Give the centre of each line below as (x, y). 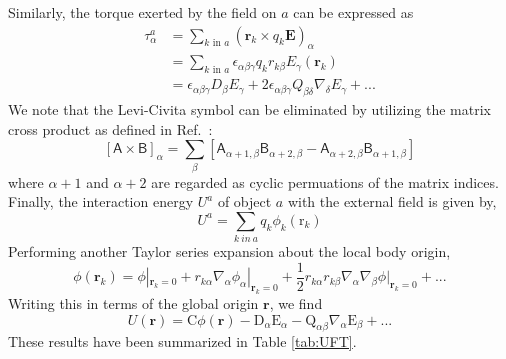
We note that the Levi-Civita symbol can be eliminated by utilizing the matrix (249, 109)
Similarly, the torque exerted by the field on (142, 12)
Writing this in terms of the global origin (133, 302)
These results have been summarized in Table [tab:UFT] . (182, 341)
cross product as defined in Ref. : (110, 128)
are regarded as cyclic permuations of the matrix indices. (325, 181)
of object (244, 201)
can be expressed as (353, 12)
